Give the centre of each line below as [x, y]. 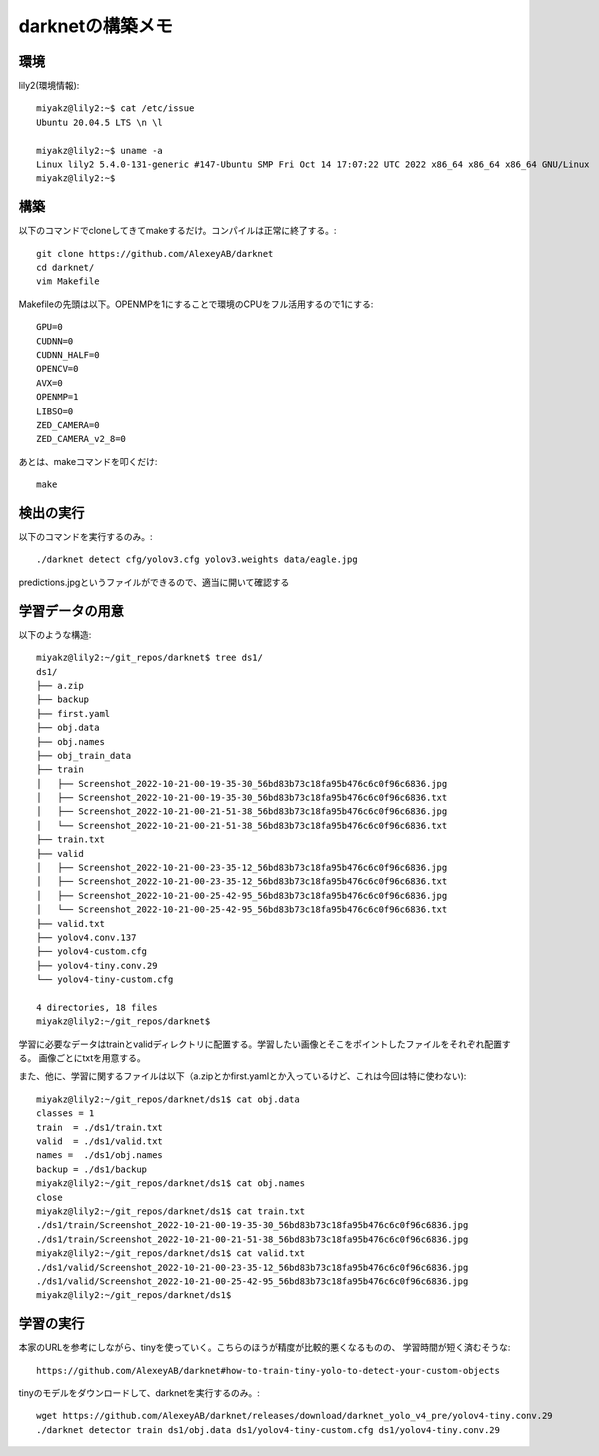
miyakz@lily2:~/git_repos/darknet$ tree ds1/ [150, 658]
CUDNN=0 [55, 341]
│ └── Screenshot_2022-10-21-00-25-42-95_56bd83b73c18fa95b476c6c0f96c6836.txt [242, 909]
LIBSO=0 [55, 411]
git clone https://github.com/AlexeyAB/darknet [155, 253]
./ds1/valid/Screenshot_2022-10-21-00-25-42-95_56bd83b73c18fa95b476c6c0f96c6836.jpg [252, 1281]
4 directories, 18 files [97, 1007]
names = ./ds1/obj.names [100, 1155]
